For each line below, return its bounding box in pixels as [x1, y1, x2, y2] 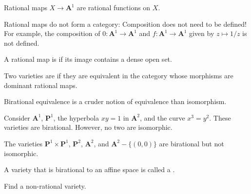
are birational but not [159, 138, 224, 148]
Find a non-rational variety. [4, 180, 86, 191]
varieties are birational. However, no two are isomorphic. [4, 122, 173, 132]
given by [189, 28, 214, 38]
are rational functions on [77, 2, 151, 12]
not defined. [4, 37, 39, 48]
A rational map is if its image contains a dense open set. [4, 54, 172, 64]
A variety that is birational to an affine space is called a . [4, 164, 175, 175]
